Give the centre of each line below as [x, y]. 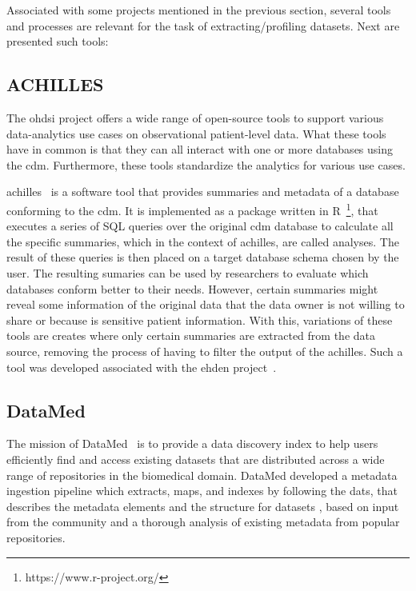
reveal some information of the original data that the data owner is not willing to [206, 304]
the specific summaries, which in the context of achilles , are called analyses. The [203, 241]
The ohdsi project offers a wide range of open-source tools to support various [195, 117]
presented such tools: [58, 41]
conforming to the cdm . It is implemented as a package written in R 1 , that [192, 209]
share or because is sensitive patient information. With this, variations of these [200, 319]
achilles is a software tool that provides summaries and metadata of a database [203, 192]
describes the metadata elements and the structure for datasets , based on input [203, 506]
